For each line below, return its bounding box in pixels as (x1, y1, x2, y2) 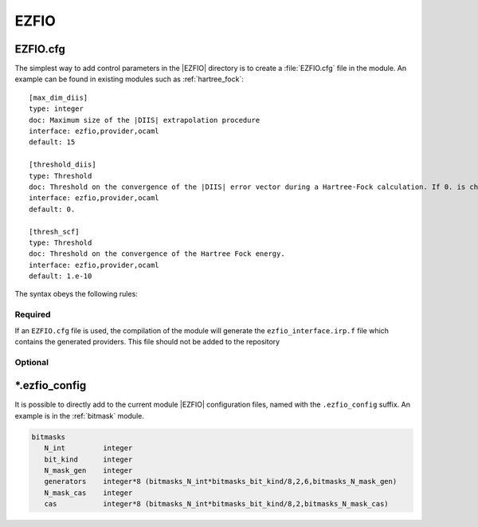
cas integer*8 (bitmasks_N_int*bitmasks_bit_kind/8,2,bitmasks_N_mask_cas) (44, 499, 390, 509)
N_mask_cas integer (44, 488, 133, 498)
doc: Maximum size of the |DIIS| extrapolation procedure (29, 116, 261, 124)
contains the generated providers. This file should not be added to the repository (14, 337, 280, 347)
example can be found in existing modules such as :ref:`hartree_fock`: (14, 74, 245, 84)
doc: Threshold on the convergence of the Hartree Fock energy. (29, 250, 286, 258)
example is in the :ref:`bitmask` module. (14, 411, 145, 420)
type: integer (29, 104, 84, 113)
